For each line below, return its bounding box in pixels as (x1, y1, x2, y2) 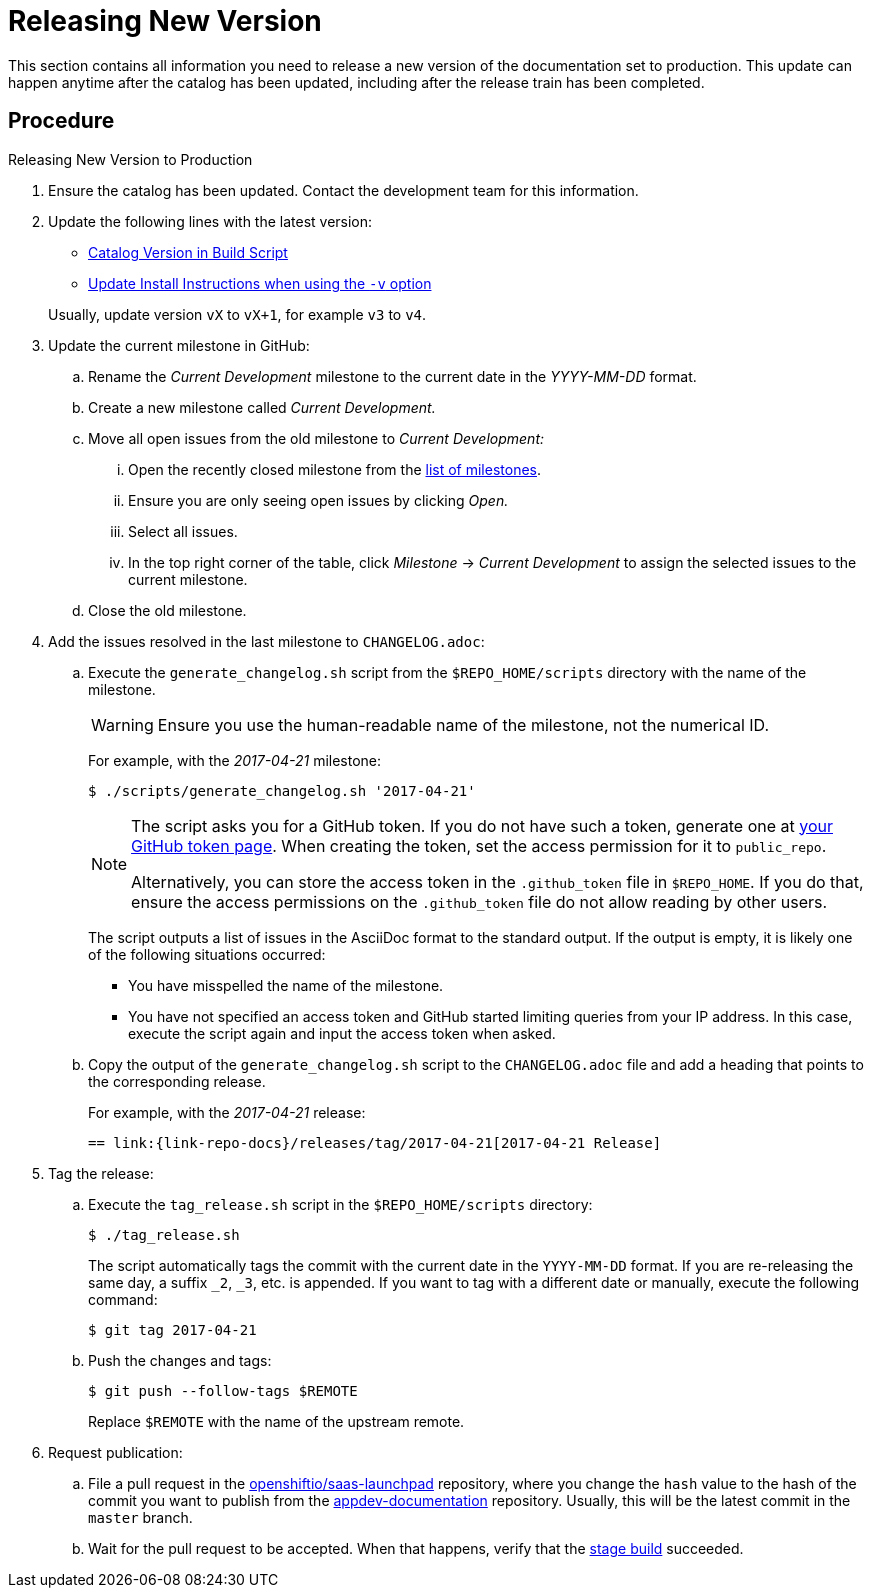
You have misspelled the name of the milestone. (128, 976, 444, 994)
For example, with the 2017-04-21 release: (88, 1103, 366, 1121)
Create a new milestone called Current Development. (88, 398, 436, 416)
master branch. (88, 1508, 193, 1526)
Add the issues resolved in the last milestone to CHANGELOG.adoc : (48, 632, 485, 650)
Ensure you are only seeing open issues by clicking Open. (128, 491, 509, 509)
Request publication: (48, 1443, 183, 1461)
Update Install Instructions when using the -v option (88, 274, 432, 292)
